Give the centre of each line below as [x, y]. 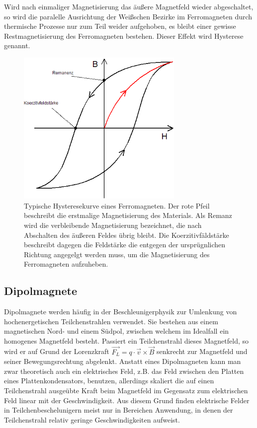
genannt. [17, 45]
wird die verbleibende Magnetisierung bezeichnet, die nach [113, 225]
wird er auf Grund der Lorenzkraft [57, 351]
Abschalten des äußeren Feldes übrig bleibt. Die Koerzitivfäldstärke [127, 235]
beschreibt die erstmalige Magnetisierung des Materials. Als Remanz [128, 215]
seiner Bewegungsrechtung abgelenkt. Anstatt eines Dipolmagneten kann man [123, 361]
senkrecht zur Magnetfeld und [202, 351]
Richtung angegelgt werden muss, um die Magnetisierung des [117, 254]
